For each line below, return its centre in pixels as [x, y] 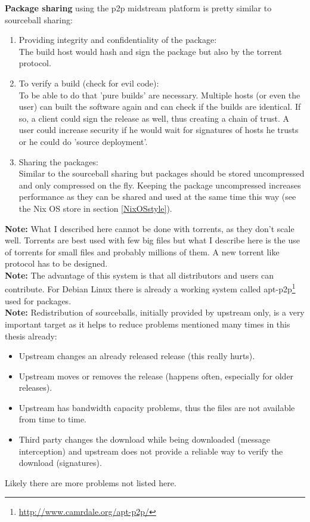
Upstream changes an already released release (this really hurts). [137, 356]
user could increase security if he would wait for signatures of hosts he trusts [159, 130]
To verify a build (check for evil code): [89, 83]
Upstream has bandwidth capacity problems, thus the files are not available [157, 407]
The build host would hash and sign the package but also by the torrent [151, 51]
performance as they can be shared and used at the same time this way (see [157, 197]
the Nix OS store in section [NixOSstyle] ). [95, 208]
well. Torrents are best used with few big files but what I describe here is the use [152, 240]
